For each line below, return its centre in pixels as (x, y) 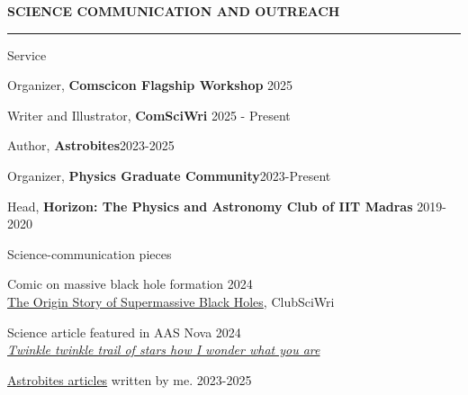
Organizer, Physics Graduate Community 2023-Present (169, 175)
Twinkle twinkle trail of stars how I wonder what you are (164, 350)
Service (27, 54)
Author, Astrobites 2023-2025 (91, 145)
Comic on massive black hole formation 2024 (130, 284)
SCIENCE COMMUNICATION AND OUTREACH (174, 11)
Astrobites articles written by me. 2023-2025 (130, 379)
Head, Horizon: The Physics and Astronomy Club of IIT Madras (210, 206)
